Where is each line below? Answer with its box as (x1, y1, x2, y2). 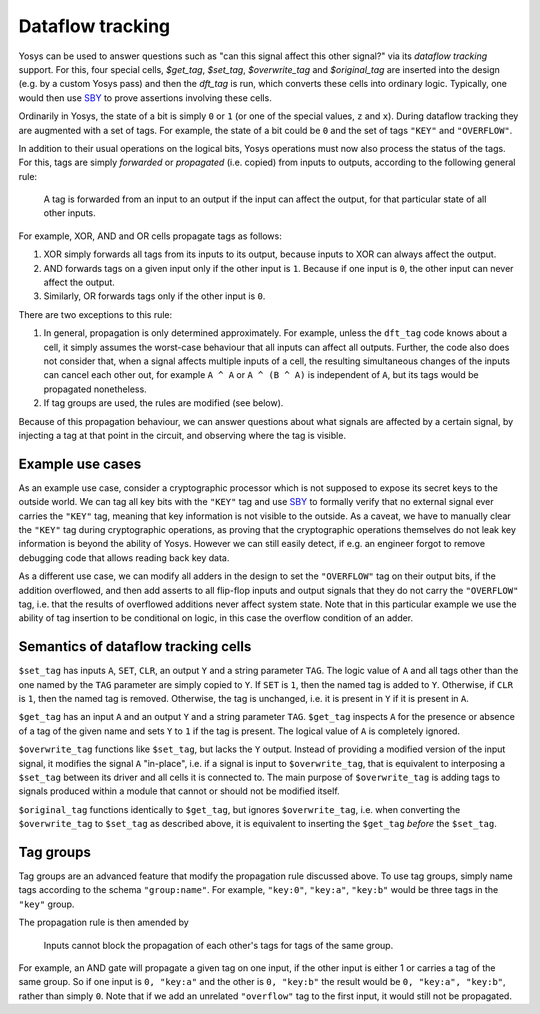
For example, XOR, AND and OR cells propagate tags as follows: (18, 230, 282, 242)
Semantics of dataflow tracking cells (18, 638, 252, 655)
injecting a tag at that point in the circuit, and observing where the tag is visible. (18, 429, 347, 441)
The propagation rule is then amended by (18, 916, 189, 929)
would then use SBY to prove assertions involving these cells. (18, 91, 272, 104)
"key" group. (18, 898, 75, 910)
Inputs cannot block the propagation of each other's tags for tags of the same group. (43, 939, 394, 951)
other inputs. (43, 207, 97, 219)
